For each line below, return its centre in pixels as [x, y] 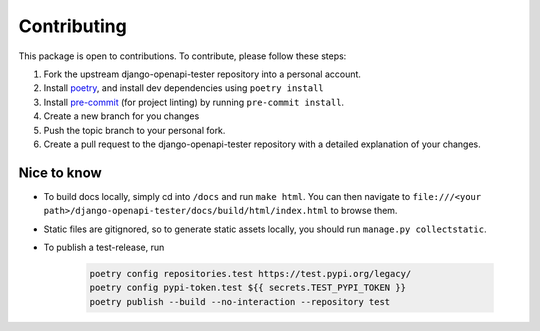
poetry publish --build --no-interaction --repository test [240, 301]
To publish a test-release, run [104, 247]
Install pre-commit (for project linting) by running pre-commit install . [194, 102]
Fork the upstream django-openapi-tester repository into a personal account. [202, 74]
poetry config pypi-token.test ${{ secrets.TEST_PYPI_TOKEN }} [248, 288]
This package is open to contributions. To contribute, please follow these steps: [182, 56]
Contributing [72, 26]
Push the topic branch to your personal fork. [134, 130]
